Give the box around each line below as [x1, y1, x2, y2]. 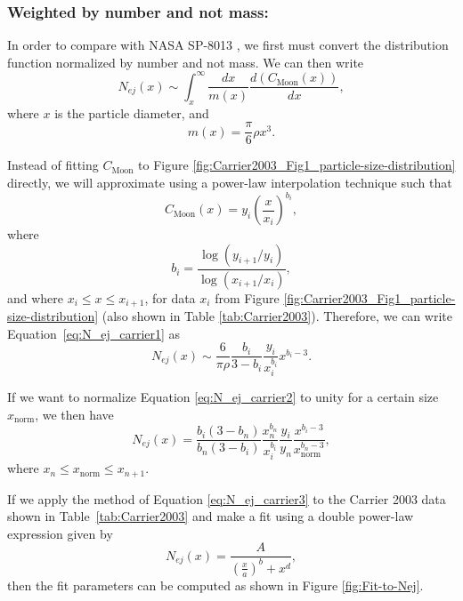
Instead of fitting [7, 156, 99, 174]
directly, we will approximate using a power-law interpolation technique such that [7, 172, 452, 191]
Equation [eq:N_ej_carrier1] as [7, 324, 181, 342]
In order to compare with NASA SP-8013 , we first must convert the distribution [7, 36, 449, 54]
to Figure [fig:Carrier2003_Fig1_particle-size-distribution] [138, 156, 456, 174]
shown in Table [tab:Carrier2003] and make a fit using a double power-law [7, 507, 414, 525]
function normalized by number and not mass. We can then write [7, 52, 364, 71]
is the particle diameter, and [54, 103, 209, 122]
